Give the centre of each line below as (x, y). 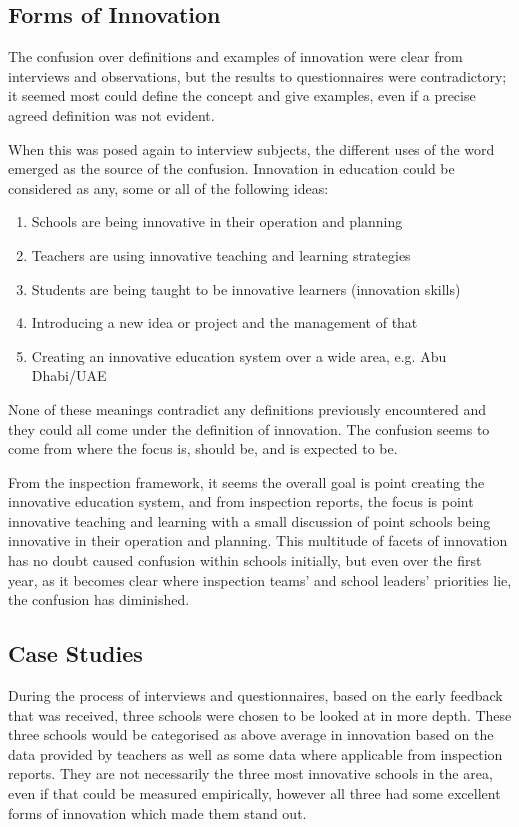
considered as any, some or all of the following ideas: (168, 187)
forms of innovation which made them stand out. (157, 812)
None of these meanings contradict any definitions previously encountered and (247, 408)
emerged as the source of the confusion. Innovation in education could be (231, 168)
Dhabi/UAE (69, 375)
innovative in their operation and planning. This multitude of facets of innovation (258, 540)
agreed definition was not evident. (111, 114)
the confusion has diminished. (99, 599)
